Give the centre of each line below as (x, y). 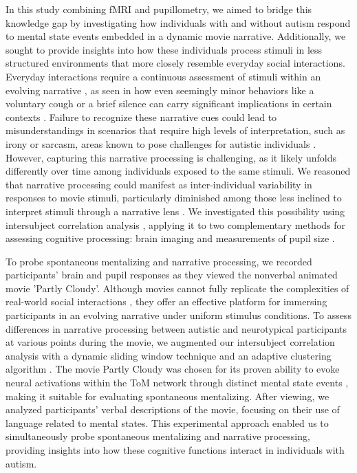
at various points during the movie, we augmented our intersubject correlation (170, 342)
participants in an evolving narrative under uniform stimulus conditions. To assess (178, 315)
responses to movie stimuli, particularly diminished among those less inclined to (174, 198)
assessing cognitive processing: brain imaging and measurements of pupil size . (170, 238)
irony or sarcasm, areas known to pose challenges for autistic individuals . (161, 143)
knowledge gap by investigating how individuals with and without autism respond (178, 22)
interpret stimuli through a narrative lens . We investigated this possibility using (175, 211)
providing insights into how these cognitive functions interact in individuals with (175, 450)
